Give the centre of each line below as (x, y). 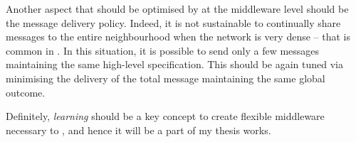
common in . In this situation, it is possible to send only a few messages (163, 50)
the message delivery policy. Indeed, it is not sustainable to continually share (173, 22)
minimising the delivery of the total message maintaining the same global (166, 78)
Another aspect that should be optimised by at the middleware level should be (177, 9)
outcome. (26, 92)
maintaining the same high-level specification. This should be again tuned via (174, 64)
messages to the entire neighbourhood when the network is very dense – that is (178, 37)
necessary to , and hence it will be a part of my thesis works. (138, 130)
